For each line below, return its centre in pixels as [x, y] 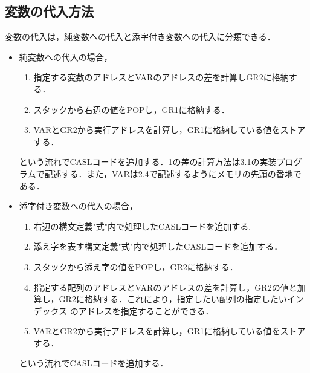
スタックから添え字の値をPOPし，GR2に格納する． [136, 266]
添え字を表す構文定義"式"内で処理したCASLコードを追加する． [158, 246]
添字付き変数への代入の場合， [78, 206]
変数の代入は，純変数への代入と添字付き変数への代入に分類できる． [140, 37]
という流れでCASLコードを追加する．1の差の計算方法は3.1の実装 [148, 162]
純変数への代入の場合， [66, 57]
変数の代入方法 [49, 11]
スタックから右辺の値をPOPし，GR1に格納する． [131, 109]
